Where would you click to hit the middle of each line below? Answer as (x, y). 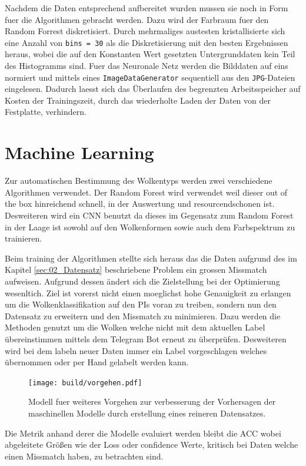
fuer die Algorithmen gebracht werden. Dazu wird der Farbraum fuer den (137, 19)
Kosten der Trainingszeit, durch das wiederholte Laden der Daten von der (138, 100)
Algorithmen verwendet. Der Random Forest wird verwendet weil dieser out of (146, 192)
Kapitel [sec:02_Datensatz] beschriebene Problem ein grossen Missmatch (136, 270)
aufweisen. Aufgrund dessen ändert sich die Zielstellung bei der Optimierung (142, 281)
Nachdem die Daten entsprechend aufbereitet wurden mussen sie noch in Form (147, 8)
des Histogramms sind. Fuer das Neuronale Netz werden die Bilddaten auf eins (147, 66)
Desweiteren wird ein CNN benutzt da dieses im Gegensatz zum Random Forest (149, 215)
